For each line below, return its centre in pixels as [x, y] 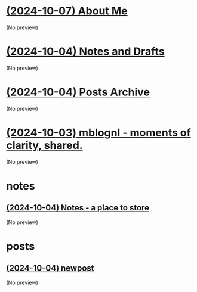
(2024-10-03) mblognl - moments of [98, 133]
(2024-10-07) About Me [67, 11]
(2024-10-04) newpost [50, 268]
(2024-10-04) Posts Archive [78, 92]
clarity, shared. [44, 145]
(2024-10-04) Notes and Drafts [86, 52]
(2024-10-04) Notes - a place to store [78, 208]
